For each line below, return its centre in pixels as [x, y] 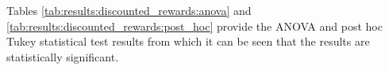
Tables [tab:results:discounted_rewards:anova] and [129, 10]
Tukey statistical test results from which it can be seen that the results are [188, 41]
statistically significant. [63, 56]
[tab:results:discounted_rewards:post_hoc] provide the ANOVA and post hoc [194, 26]
